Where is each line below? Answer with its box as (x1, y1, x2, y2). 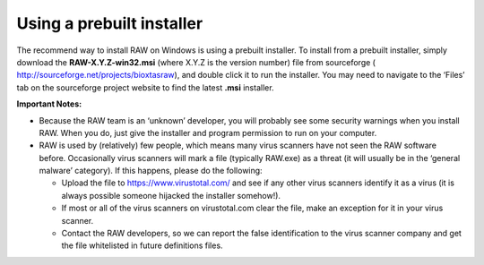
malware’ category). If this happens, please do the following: (39, 166, 264, 176)
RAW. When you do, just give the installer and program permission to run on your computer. (39, 127, 377, 138)
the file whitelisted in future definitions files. (61, 240, 223, 251)
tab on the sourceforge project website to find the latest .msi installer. (16, 81, 274, 93)
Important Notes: (16, 98, 82, 109)
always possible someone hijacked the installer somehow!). (61, 190, 281, 201)
